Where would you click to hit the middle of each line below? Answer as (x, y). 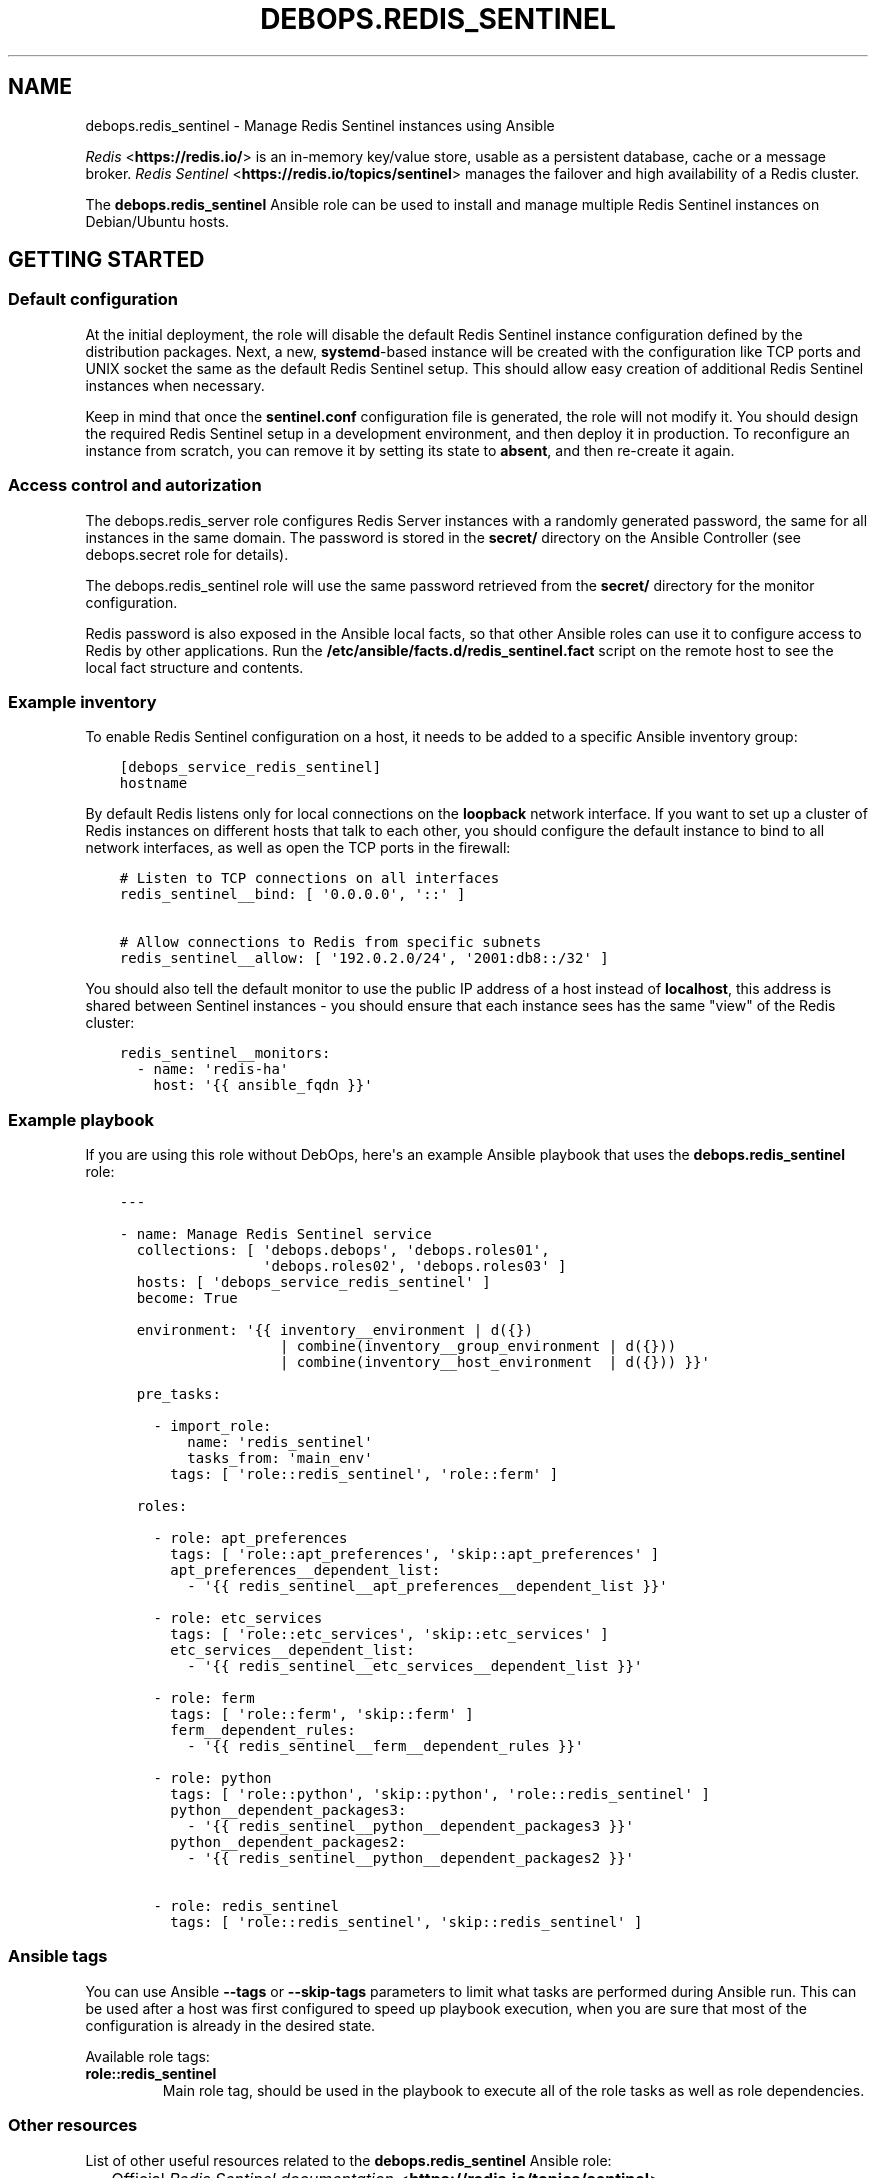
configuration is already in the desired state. (230, 2025)
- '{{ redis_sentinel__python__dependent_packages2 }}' (410, 1858)
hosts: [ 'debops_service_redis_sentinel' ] (313, 1282)
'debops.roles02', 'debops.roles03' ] (415, 1266)
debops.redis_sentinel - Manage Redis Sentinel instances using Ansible (320, 125)
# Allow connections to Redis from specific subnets (330, 942)
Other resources (73, 2125)
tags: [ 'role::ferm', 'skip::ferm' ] (322, 1714)
